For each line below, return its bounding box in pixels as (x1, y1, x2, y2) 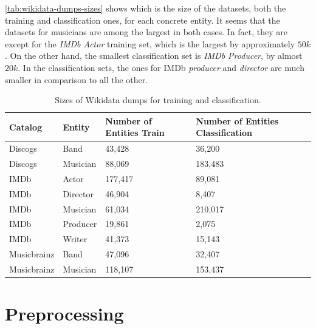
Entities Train (105, 126, 165, 139)
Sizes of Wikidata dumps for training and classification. (55, 93, 261, 106)
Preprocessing (5, 301, 124, 326)
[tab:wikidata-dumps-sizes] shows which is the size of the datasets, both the (5, 2, 286, 14)
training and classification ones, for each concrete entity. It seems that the (5, 13, 280, 26)
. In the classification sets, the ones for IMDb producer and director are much (18, 61, 304, 73)
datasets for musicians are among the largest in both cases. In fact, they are (5, 25, 287, 38)
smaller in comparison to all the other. (5, 73, 148, 86)
